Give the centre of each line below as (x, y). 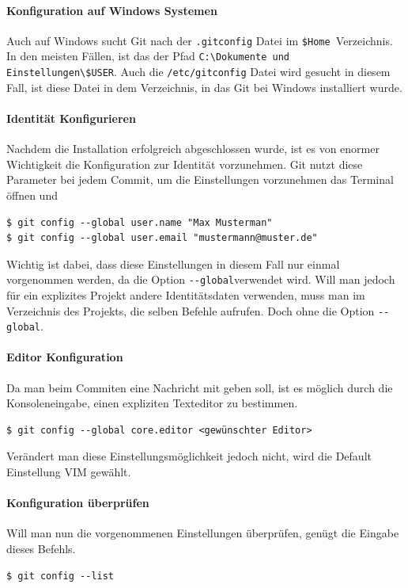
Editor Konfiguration (65, 357)
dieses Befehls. (41, 549)
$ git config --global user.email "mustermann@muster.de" (162, 238)
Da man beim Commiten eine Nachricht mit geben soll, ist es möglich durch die (200, 387)
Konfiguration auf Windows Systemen (112, 10)
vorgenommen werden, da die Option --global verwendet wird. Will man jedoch (201, 279)
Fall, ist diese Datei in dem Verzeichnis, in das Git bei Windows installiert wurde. (204, 87)
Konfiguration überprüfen (78, 503)
